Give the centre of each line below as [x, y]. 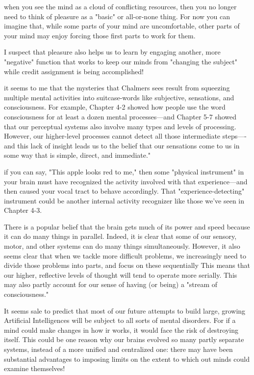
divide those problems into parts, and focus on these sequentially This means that [127, 265]
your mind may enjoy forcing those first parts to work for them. [100, 35]
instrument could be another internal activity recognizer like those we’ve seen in [124, 200]
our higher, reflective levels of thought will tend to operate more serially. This [121, 274]
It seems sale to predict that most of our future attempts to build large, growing [125, 310]
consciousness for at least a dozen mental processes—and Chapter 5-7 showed [120, 116]
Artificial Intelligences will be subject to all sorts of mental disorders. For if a [120, 320]
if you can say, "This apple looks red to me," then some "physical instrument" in [124, 171]
